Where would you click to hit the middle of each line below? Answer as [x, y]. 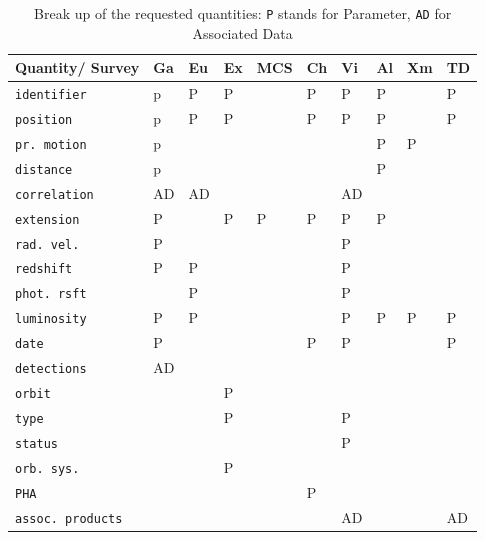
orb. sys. [47, 468]
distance [44, 169]
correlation [54, 194]
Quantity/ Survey [77, 67]
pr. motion [51, 144]
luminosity [51, 319]
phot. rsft [51, 294]
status [36, 443]
